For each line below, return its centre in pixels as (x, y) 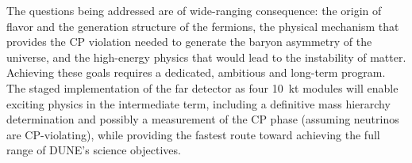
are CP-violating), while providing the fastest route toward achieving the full (193, 134)
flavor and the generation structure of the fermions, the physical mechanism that (203, 26)
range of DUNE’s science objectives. (94, 150)
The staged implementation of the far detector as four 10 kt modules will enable (202, 87)
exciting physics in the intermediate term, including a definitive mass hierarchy (198, 103)
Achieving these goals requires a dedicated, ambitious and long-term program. (196, 72)
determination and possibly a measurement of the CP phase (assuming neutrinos (203, 119)
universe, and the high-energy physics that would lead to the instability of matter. (206, 57)
